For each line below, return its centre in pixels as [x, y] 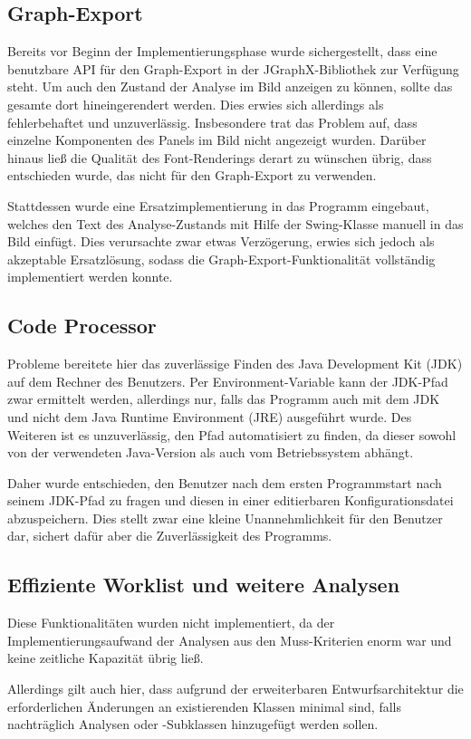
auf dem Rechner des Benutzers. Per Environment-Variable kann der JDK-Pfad [228, 381]
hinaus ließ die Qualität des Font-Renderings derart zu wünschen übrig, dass [220, 157]
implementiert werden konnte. [90, 277]
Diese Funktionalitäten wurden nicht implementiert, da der [171, 623]
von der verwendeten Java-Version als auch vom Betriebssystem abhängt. [211, 452]
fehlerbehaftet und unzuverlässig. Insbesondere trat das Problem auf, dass [212, 122]
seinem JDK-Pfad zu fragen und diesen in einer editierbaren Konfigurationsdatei [231, 500]
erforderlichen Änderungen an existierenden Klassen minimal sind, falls [205, 706]
